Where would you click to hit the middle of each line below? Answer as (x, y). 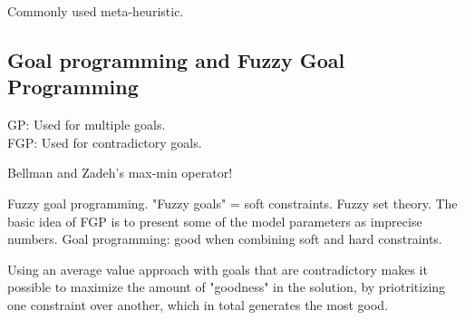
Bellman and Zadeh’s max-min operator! (120, 173)
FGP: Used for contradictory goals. (105, 142)
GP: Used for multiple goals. (87, 125)
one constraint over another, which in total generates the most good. (198, 304)
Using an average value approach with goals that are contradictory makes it (218, 269)
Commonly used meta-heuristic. (96, 11)
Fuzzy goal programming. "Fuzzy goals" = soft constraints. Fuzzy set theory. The (232, 203)
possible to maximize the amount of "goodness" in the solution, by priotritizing (227, 287)
